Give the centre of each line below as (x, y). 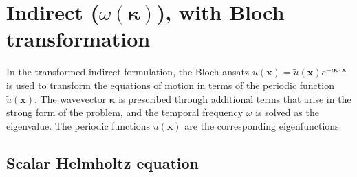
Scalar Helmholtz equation (103, 162)
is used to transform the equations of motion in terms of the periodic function (170, 85)
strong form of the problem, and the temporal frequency (125, 112)
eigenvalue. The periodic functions (78, 125)
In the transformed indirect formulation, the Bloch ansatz (128, 72)
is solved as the (287, 112)
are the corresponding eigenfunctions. (263, 125)
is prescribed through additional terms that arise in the (235, 98)
